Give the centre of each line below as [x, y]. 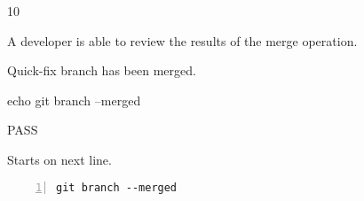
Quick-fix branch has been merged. [102, 70]
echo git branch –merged [74, 100]
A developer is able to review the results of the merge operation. [182, 40]
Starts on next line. [59, 159]
